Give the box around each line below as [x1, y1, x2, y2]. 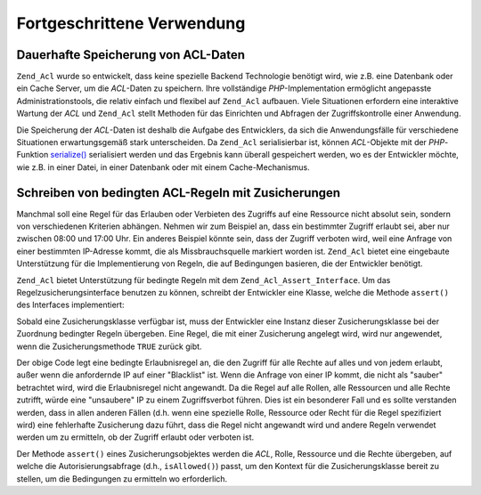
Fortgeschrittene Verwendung [16, 13, 246, 33]
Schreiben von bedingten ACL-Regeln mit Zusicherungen [16, 185, 341, 200]
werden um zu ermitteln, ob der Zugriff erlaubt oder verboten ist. [16, 432, 254, 442]
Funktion [16, 150, 49, 160]
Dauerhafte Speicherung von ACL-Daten [16, 47, 245, 62]
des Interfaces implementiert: [16, 299, 125, 311]
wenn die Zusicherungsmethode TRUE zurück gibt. [16, 341, 202, 352]
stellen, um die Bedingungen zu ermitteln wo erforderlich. [16, 473, 228, 484]
